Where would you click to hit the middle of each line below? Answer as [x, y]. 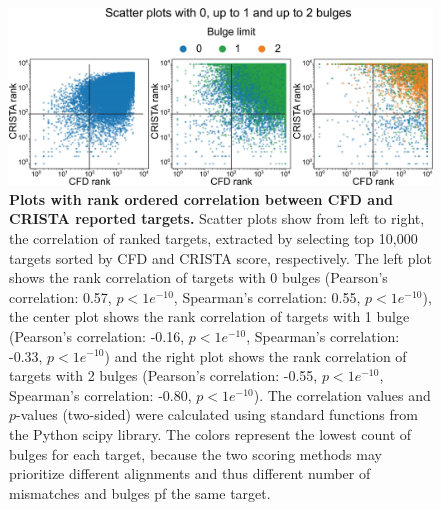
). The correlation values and [342, 394]
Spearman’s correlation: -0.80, [100, 394]
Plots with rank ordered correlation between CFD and [201, 198]
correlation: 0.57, [60, 296]
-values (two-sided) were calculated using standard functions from [217, 414]
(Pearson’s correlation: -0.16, [97, 335]
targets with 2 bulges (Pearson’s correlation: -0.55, [163, 375]
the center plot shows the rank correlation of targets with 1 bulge [209, 316]
